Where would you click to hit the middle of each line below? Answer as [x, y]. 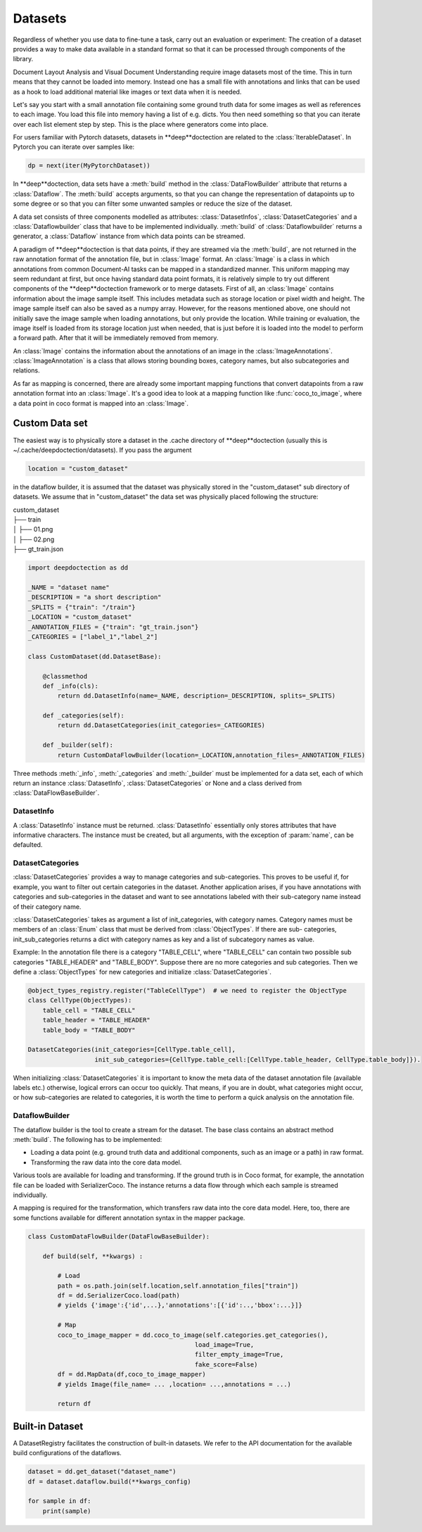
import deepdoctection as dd [78, 568]
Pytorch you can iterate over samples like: [74, 147]
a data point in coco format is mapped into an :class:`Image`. [101, 403]
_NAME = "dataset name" [69, 588]
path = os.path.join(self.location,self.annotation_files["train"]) [178, 1286]
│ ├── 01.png [33, 529]
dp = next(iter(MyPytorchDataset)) [89, 166]
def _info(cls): [70, 686]
